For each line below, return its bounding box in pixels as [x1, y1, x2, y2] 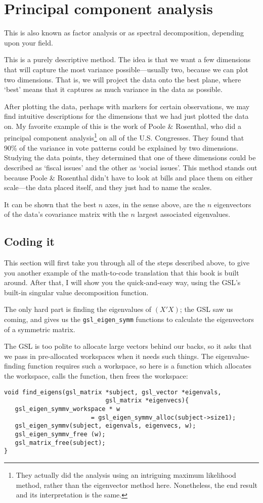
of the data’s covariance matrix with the [4, 209, 128, 219]
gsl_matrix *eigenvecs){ [105, 397, 189, 404]
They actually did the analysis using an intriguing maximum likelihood [16, 469, 236, 480]
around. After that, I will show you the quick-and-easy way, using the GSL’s [4, 277, 241, 288]
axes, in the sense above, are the [105, 199, 205, 209]
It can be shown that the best [4, 199, 97, 209]
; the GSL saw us [180, 304, 233, 314]
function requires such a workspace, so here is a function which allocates [27, 360, 252, 371]
